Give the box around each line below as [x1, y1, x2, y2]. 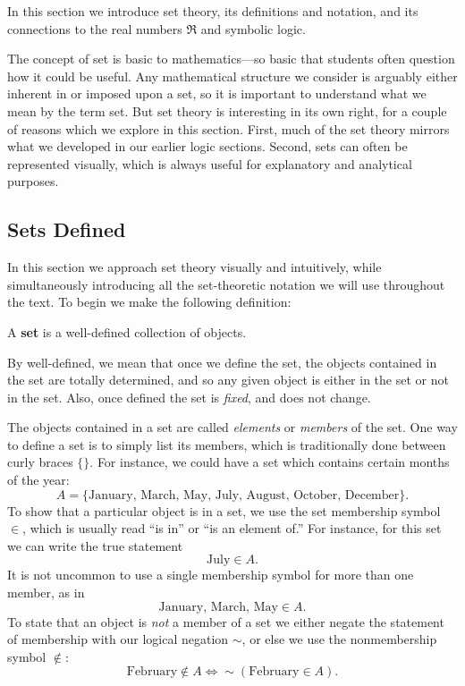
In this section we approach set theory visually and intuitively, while [7, 258, 382, 276]
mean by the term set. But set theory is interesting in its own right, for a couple [7, 101, 447, 120]
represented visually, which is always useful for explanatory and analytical [7, 154, 412, 173]
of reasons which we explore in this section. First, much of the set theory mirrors [7, 119, 450, 138]
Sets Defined [7, 216, 126, 243]
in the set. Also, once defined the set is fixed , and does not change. [7, 387, 371, 406]
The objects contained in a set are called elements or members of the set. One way [7, 418, 458, 436]
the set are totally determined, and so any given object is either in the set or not [7, 370, 449, 389]
